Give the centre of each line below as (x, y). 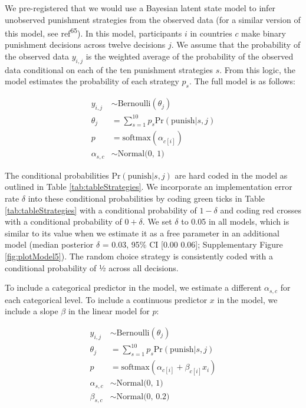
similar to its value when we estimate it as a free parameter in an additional (142, 233)
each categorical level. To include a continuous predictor (106, 299)
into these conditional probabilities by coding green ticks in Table (146, 198)
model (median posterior (49, 244)
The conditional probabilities (57, 175)
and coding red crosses (261, 210)
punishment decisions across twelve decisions (85, 45)
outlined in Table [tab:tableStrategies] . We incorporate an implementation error (149, 187)
